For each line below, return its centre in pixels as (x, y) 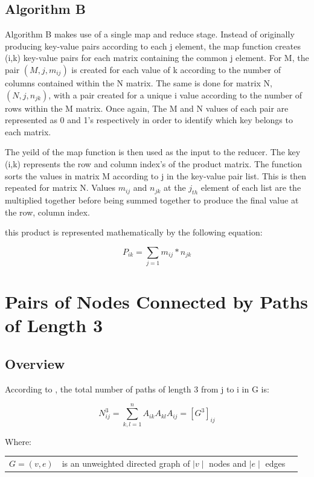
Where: (18, 441)
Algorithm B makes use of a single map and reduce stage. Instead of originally (150, 34)
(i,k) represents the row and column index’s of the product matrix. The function (154, 163)
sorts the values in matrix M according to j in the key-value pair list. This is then (156, 175)
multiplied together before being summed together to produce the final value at (152, 200)
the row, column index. (47, 212)
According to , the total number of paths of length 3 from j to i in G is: (137, 389)
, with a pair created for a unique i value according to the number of (175, 94)
